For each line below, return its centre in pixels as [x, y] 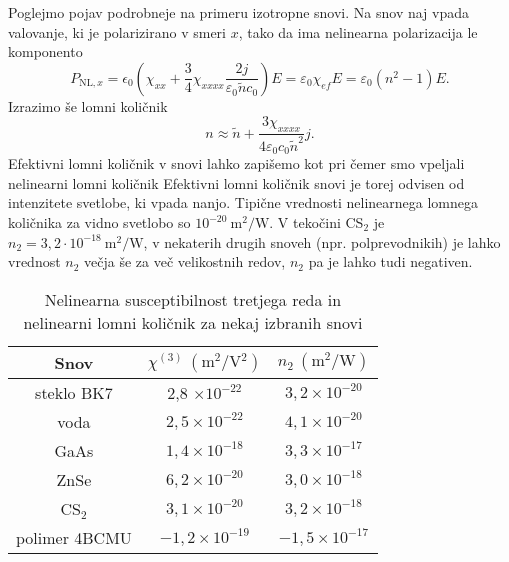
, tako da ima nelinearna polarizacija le [358, 31]
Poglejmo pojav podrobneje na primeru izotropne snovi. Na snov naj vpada [239, 12]
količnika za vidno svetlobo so [99, 222]
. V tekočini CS [316, 222]
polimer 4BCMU [74, 537]
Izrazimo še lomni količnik [88, 105]
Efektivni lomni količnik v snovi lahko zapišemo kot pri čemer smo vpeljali [236, 163]
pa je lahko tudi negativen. [390, 261]
